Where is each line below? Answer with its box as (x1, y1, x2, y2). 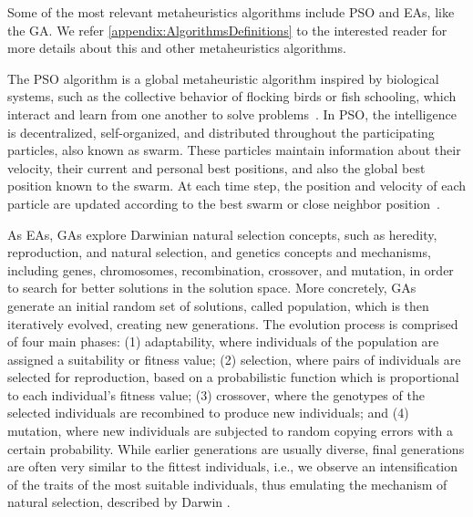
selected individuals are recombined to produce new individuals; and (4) (7, 403, 409, 422)
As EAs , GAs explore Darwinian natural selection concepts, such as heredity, (7, 224, 437, 243)
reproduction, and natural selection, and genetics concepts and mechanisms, (7, 243, 431, 262)
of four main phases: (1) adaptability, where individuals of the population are (7, 332, 439, 351)
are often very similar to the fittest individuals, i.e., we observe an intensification (7, 457, 458, 476)
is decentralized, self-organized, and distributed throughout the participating (7, 122, 435, 141)
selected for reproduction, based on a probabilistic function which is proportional (7, 367, 459, 387)
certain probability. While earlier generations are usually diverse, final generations (7, 439, 465, 458)
